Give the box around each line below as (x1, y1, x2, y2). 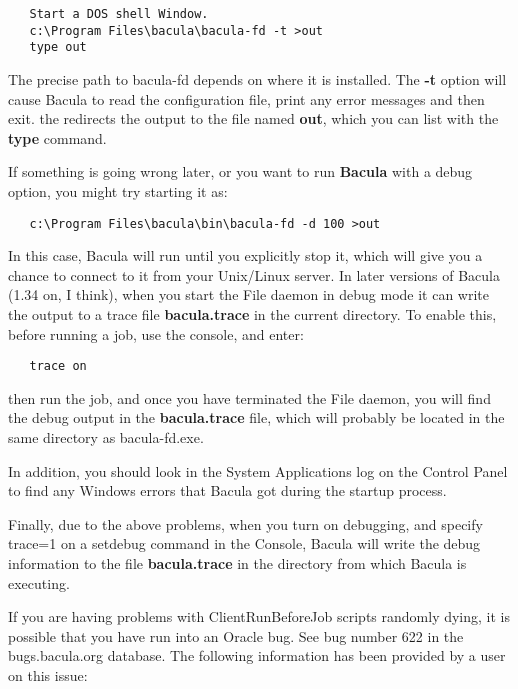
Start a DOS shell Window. (29, 7, 209, 21)
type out (29, 40, 87, 55)
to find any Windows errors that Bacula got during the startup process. (8, 480, 447, 501)
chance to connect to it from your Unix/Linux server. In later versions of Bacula (8, 264, 500, 285)
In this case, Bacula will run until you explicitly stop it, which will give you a (8, 245, 483, 266)
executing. (8, 572, 70, 593)
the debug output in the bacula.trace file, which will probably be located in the (8, 407, 505, 428)
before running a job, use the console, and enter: (8, 323, 304, 344)
